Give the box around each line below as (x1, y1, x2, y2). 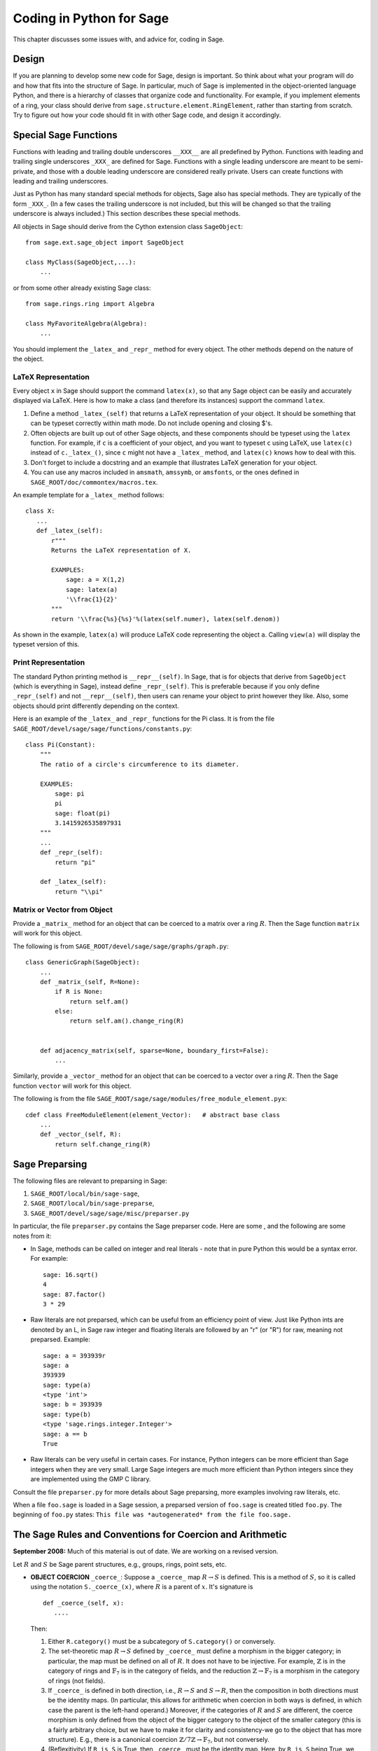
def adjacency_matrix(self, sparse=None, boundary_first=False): (39, 1046, 269, 1054)
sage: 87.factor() (43, 1290, 106, 1299)
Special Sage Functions (13, 129, 118, 141)
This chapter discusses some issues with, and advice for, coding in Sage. (13, 35, 225, 43)
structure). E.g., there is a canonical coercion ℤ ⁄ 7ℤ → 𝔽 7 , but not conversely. (48, 1735, 269, 1745)
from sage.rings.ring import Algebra (25, 300, 155, 307)
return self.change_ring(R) (55, 1140, 151, 1148)
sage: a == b (43, 1430, 87, 1438)
